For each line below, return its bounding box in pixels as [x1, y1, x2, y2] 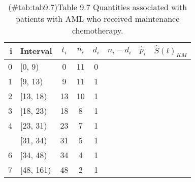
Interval [20, 45, 52, 57]
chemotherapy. [72, 24, 123, 36]
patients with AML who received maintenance [16, 13, 180, 24]
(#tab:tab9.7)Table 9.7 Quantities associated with [8, 1, 187, 13]
